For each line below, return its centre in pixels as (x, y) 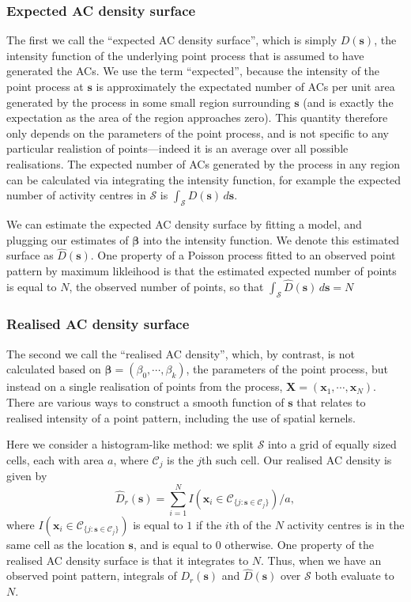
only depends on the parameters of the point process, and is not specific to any (198, 133)
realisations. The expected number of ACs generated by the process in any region (203, 163)
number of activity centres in (76, 195)
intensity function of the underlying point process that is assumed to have (185, 55)
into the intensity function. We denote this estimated (271, 239)
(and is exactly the (348, 102)
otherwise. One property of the (299, 544)
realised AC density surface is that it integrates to (128, 560)
